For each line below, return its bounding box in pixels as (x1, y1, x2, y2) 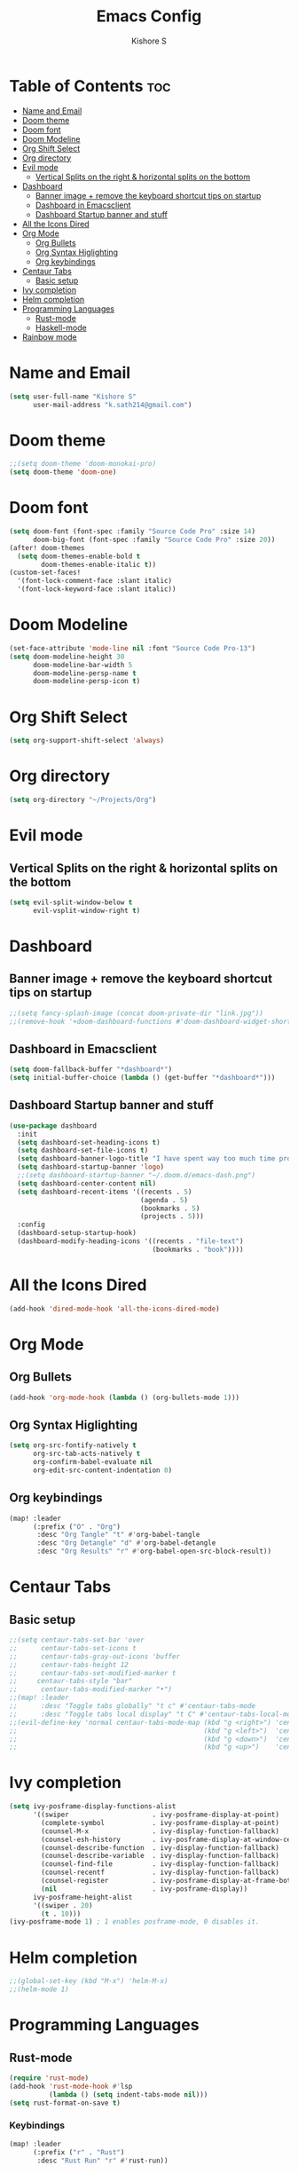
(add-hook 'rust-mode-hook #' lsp (9, 2082, 133, 2090)
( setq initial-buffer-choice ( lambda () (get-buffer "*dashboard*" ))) (9, 1074, 276, 1083)
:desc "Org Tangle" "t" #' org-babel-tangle (36, 1531, 200, 1539)
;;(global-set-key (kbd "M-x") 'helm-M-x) (9, 1977, 169, 1986)
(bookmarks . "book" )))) (152, 1245, 244, 1254)
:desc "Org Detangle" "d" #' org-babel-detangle (36, 1539, 216, 1547)
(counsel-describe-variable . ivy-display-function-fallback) (41, 1852, 279, 1861)
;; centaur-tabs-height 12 (9, 1660, 129, 1669)
